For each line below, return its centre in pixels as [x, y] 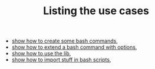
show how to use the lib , [41, 54]
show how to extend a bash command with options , [74, 47]
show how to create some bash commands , [65, 41]
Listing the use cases [96, 11]
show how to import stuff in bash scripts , [61, 60]
